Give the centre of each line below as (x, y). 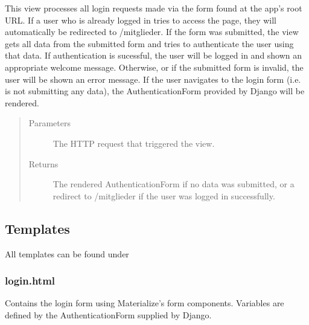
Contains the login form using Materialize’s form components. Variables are (145, 303)
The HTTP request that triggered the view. (134, 143)
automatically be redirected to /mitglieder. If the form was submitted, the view (152, 32)
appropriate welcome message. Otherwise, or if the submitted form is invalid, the (154, 67)
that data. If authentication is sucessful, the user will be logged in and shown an (154, 55)
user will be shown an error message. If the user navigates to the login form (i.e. (153, 79)
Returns (43, 163)
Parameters (49, 123)
